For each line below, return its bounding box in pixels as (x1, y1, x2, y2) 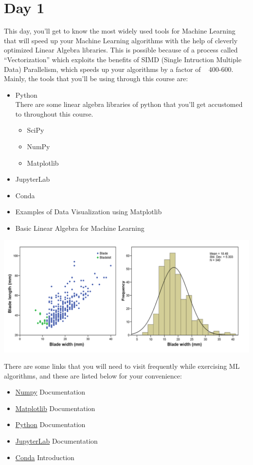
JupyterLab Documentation (15, 436, 98, 446)
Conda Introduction (15, 452, 74, 462)
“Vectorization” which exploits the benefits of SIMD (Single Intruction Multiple (4, 54, 242, 64)
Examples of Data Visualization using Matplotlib (15, 207, 162, 217)
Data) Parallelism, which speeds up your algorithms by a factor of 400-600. (4, 64, 234, 74)
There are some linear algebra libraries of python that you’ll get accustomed (15, 99, 243, 109)
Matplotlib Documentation (15, 403, 95, 413)
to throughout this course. (15, 108, 93, 119)
